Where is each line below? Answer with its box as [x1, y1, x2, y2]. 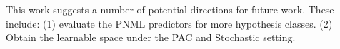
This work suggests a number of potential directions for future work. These [6, 2, 334, 16]
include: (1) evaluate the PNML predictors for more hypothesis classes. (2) [6, 16, 333, 31]
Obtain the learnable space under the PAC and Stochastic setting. [6, 30, 296, 45]
